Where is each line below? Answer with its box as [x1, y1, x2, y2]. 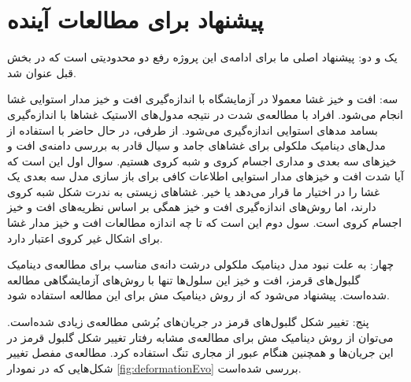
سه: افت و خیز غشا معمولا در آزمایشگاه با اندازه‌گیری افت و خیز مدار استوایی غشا [7, 91, 398, 107]
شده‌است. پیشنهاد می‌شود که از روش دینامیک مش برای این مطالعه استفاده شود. [7, 287, 390, 303]
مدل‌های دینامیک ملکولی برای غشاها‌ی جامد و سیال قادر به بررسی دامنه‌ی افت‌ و [7, 137, 386, 154]
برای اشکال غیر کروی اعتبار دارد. [7, 229, 163, 246]
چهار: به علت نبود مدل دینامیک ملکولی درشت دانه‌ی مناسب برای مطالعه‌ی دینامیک [7, 256, 394, 273]
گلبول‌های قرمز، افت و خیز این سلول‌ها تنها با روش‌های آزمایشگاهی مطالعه [7, 271, 361, 287]
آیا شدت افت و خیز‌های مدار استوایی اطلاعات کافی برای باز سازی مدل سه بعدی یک [7, 168, 404, 184]
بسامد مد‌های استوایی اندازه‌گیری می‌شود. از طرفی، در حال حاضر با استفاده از [7, 121, 378, 138]
